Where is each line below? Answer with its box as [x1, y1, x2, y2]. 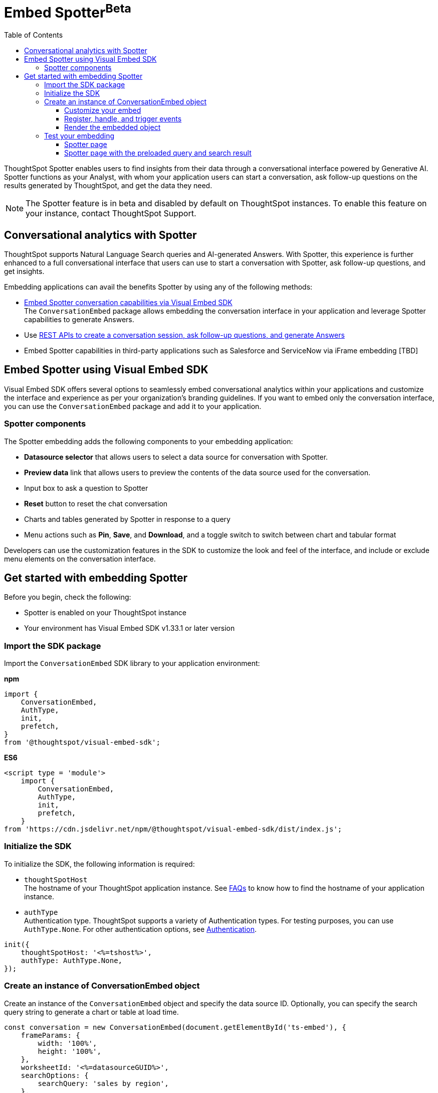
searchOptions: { [21, 1071, 89, 1079]
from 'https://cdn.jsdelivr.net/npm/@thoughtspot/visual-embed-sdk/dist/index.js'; [4, 825, 342, 834]
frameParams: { [21, 1031, 80, 1039]
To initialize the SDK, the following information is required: [4, 859, 195, 868]
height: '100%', [38, 1047, 101, 1055]
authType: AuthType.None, [21, 956, 123, 965]
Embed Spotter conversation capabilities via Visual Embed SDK [24, 298, 233, 307]
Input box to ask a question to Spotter [24, 483, 148, 492]
